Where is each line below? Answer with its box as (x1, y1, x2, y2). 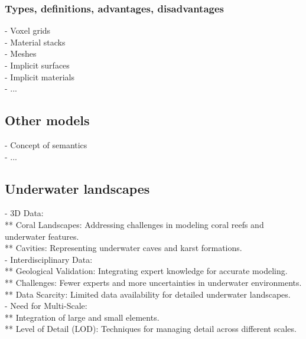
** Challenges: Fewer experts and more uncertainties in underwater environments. (5, 276, 302, 288)
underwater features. (5, 230, 79, 242)
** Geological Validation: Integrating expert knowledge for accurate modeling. (5, 265, 288, 277)
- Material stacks (5, 35, 66, 48)
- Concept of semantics (5, 138, 87, 151)
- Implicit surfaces (5, 59, 70, 71)
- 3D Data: (5, 207, 44, 219)
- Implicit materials (5, 70, 74, 83)
